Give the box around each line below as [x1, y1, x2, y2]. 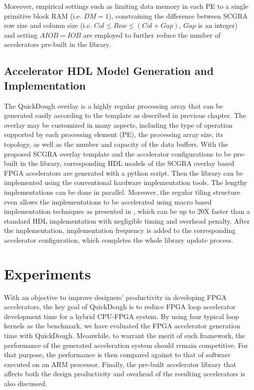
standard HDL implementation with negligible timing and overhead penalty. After [4, 215, 250, 226]
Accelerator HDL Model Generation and [4, 63, 214, 78]
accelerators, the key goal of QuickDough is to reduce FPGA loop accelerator [4, 301, 236, 312]
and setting [4, 29, 38, 40]
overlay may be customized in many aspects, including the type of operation [4, 119, 232, 130]
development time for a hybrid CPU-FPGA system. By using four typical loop [4, 311, 239, 321]
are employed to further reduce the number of [83, 29, 221, 40]
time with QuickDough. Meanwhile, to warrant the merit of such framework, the [4, 330, 245, 340]
